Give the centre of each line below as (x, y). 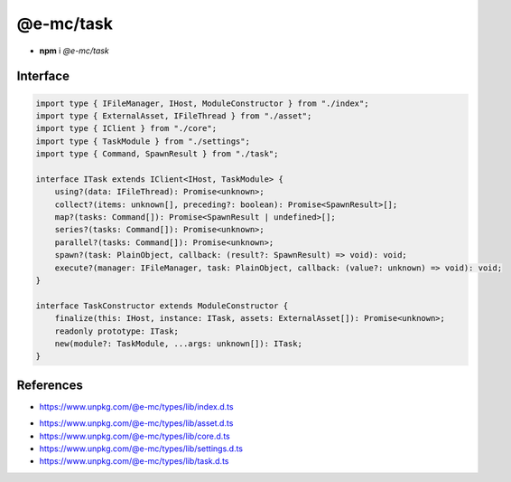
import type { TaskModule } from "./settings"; (143, 141)
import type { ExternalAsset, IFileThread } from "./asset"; (174, 116)
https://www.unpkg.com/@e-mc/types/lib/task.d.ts (134, 461)
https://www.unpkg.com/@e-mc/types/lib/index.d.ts (136, 406)
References (50, 385)
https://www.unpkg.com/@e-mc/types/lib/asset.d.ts (136, 423)
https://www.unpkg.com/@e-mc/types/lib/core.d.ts (135, 436)
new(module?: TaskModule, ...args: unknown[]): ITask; (178, 343)
